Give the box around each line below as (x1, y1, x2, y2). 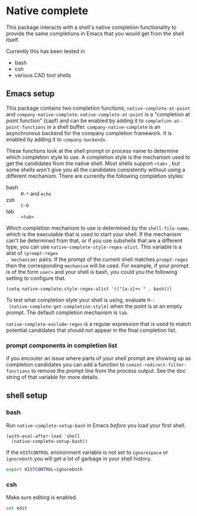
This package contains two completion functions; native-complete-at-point (6, 104, 191, 112)
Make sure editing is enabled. (6, 494, 78, 501)
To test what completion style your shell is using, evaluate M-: (6, 296, 156, 303)
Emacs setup (6, 89, 55, 99)
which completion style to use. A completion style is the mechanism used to (6, 154, 191, 161)
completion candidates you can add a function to (6, 361, 125, 368)
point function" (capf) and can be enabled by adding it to (6, 117, 144, 124)
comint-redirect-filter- (126, 362, 187, 368)
